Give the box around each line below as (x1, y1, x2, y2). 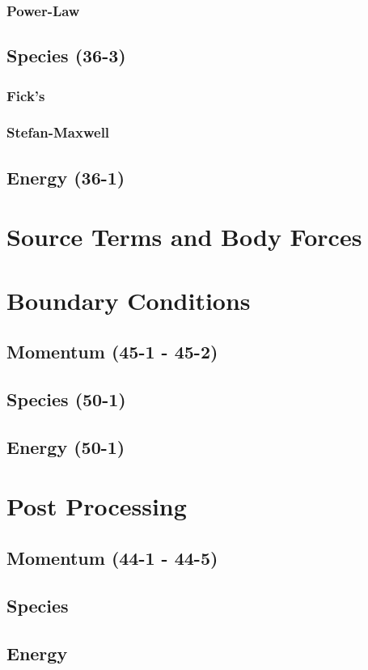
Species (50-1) (6, 387, 126, 412)
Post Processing (6, 490, 187, 523)
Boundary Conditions (6, 283, 251, 316)
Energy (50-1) (6, 434, 125, 459)
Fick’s (6, 85, 45, 105)
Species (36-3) (6, 43, 126, 68)
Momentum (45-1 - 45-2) (6, 339, 218, 364)
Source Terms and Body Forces (6, 220, 362, 253)
